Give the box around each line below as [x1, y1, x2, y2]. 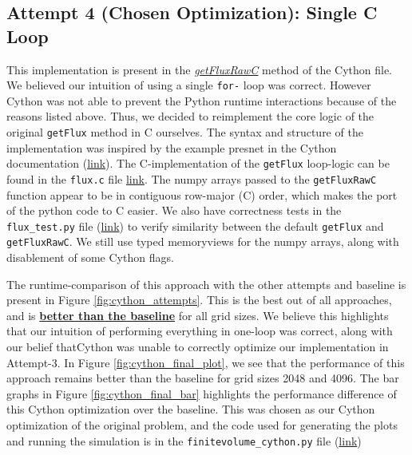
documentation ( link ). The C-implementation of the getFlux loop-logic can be [6, 155, 390, 172]
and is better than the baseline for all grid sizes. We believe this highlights [6, 307, 389, 323]
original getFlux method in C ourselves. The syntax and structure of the [6, 124, 363, 140]
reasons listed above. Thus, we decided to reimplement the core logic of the [6, 108, 374, 125]
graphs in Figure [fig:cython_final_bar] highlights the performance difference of [6, 385, 397, 402]
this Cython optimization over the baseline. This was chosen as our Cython [6, 401, 375, 417]
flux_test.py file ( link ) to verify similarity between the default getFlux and [6, 217, 384, 234]
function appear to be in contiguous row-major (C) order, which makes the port [6, 186, 398, 203]
